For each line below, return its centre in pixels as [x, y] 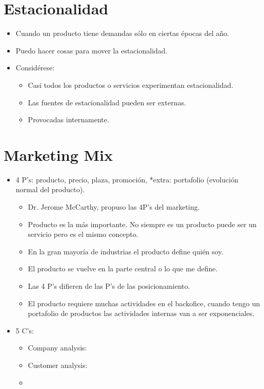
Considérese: [35, 68]
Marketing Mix [58, 154]
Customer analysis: [58, 365]
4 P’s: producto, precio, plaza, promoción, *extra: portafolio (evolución [127, 179]
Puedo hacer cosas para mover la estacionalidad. [92, 50]
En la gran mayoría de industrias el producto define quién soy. [126, 251]
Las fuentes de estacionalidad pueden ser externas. [107, 102]
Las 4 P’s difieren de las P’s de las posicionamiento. [109, 285]
